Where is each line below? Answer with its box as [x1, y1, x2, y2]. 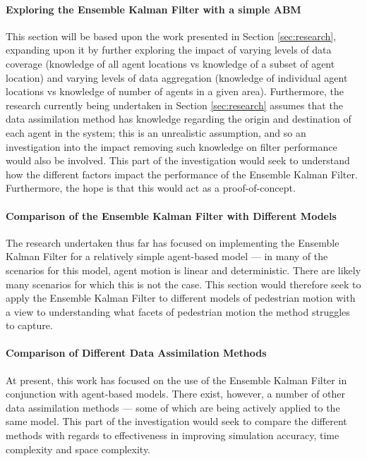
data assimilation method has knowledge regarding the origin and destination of [6, 111, 351, 126]
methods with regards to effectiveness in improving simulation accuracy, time [6, 428, 339, 443]
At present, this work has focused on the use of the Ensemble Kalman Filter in [6, 372, 347, 387]
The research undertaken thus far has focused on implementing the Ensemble [6, 235, 339, 250]
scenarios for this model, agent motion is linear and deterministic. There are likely [6, 262, 361, 277]
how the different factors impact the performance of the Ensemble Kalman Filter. [6, 166, 358, 181]
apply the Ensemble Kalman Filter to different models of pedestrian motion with [6, 290, 356, 305]
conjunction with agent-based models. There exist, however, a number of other [6, 386, 346, 401]
